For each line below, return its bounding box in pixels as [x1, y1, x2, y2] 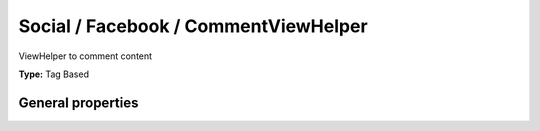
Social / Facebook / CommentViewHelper [18, 15, 369, 37]
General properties [18, 94, 139, 111]
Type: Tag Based [18, 68, 90, 80]
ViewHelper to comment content [18, 50, 153, 62]
